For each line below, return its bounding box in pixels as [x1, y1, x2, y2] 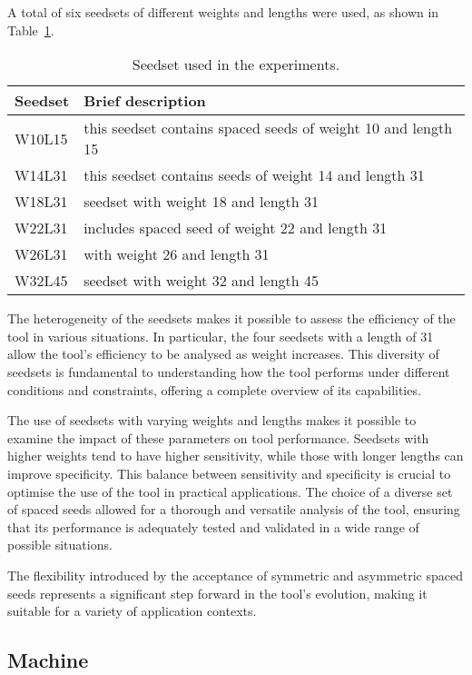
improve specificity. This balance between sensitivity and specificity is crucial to [7, 463, 451, 482]
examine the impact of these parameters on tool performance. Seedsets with [7, 428, 429, 447]
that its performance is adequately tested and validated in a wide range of [7, 517, 419, 536]
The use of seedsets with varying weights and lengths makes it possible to [7, 411, 417, 430]
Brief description [84, 90, 206, 112]
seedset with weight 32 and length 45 [84, 270, 319, 292]
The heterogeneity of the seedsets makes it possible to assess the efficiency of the [7, 309, 456, 328]
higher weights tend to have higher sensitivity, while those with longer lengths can [7, 446, 464, 465]
